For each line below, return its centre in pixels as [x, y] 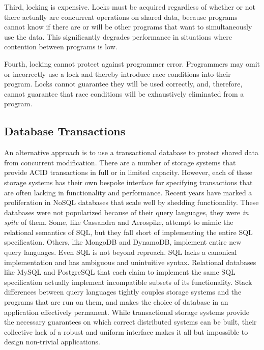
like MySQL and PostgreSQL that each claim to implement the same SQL [120, 272]
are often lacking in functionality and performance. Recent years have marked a [128, 192]
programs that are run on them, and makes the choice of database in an [116, 302]
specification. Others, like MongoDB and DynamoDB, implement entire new [123, 242]
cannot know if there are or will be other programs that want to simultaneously [128, 27]
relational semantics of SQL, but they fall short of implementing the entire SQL [128, 232]
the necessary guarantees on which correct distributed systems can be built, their [130, 322]
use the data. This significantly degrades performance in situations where [118, 36]
